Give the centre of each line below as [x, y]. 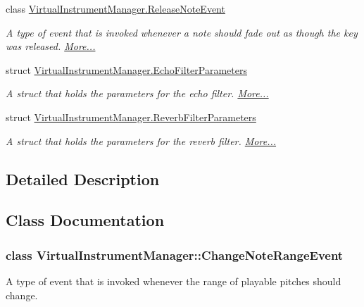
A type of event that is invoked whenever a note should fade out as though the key [182, 32]
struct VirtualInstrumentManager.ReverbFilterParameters [131, 117]
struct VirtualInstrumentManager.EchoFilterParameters [126, 69]
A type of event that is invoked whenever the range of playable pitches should [174, 281]
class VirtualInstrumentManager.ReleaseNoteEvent [115, 8]
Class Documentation [85, 220]
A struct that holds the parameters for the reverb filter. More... [141, 140]
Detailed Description [83, 178]
